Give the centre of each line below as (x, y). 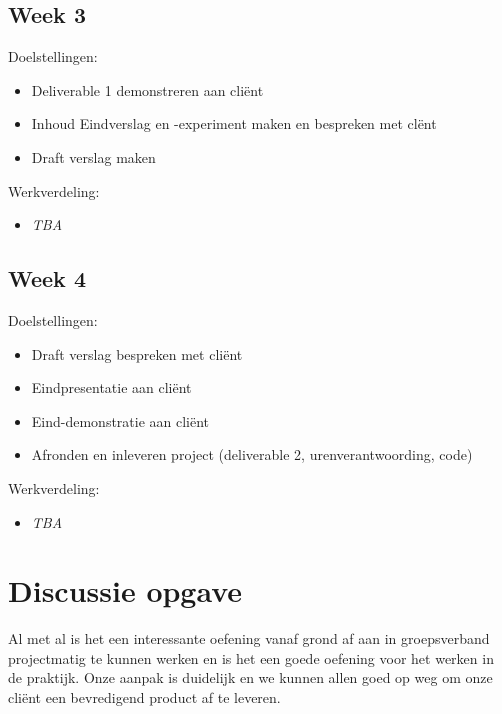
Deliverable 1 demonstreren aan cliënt (147, 89)
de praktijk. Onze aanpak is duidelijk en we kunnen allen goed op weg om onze (250, 677)
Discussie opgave (125, 590)
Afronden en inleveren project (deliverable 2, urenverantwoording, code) (252, 454)
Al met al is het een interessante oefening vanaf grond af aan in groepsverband (249, 638)
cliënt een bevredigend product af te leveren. (144, 697)
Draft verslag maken (93, 156)
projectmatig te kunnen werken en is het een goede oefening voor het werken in (251, 657)
